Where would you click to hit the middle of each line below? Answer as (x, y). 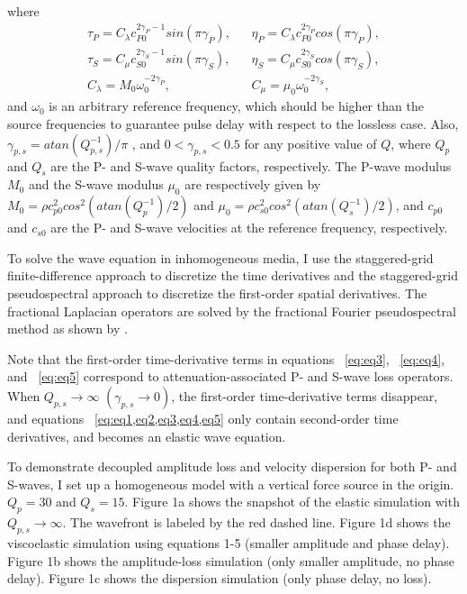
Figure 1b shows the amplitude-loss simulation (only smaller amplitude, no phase (231, 560)
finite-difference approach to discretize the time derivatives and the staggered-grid (233, 275)
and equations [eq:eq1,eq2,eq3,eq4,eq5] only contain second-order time (203, 418)
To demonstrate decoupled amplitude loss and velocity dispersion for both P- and (232, 466)
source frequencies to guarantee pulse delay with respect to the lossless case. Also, (233, 124)
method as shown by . (67, 329)
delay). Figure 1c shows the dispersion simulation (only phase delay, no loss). (220, 578)
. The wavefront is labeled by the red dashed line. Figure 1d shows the (256, 522)
